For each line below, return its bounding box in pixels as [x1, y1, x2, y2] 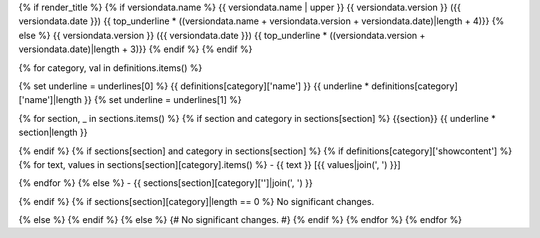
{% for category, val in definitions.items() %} [18, 61, 203, 74]
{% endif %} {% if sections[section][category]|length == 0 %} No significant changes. [18, 195, 375, 207]
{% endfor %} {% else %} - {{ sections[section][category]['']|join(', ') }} [18, 177, 314, 189]
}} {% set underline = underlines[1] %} [83, 94, 242, 106]
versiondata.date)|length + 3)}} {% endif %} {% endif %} [18, 43, 253, 55]
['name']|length [18, 94, 82, 106]
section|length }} [18, 126, 88, 139]
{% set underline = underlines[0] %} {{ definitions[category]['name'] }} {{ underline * [18, 80, 370, 92]
